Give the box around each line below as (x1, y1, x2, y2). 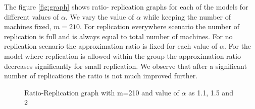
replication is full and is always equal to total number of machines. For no (4, 31, 233, 41)
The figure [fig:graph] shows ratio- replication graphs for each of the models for (4, 2, 248, 12)
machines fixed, (4, 21, 52, 32)
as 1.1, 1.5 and (188, 87, 233, 97)
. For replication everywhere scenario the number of (80, 21, 239, 32)
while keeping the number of (143, 11, 231, 22)
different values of (4, 11, 59, 22)
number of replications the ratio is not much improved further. (4, 70, 198, 81)
